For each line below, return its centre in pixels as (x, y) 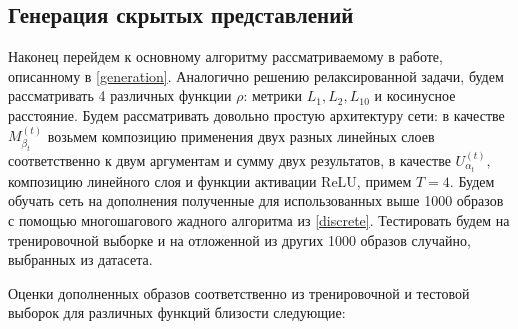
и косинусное (415, 95)
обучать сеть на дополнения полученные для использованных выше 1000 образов (256, 200)
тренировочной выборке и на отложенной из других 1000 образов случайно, (239, 239)
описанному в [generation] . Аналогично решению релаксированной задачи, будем (256, 75)
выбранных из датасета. (80, 259)
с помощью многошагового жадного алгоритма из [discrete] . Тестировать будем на (259, 220)
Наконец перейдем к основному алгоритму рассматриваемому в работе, (225, 56)
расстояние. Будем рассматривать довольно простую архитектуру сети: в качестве (256, 114)
